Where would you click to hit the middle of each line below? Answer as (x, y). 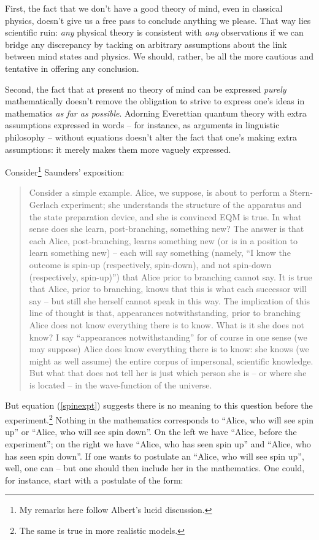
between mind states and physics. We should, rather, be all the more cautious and (159, 56)
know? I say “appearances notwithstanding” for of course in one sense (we (168, 337)
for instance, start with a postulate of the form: (94, 480)
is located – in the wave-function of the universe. (121, 384)
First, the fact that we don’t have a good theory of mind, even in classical (144, 8)
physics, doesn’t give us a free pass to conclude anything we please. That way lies (158, 20)
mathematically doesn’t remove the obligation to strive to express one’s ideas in (155, 101)
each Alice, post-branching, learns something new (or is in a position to (163, 240)
